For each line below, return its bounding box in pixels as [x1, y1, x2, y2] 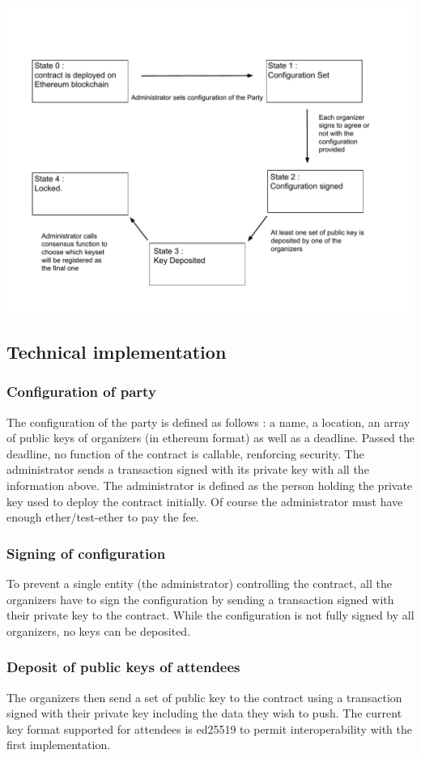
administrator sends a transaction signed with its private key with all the [6, 461, 369, 478]
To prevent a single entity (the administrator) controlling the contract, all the [6, 574, 392, 591]
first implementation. [6, 736, 111, 753]
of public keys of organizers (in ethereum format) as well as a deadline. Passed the [6, 429, 415, 446]
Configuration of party [6, 381, 156, 402]
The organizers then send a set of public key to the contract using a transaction [6, 688, 402, 705]
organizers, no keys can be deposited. [6, 622, 191, 639]
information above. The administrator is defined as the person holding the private [6, 476, 413, 493]
